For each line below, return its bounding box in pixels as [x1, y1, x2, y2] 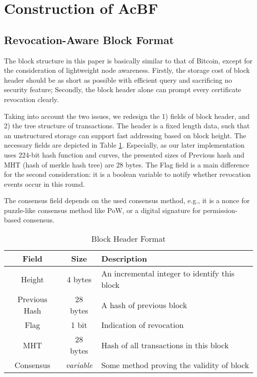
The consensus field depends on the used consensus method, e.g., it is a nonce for [4, 195, 250, 206]
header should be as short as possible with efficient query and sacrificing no [4, 74, 232, 85]
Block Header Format [91, 233, 166, 245]
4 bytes [67, 273, 91, 285]
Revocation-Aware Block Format [4, 32, 174, 47]
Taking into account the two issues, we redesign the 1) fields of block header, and [4, 110, 250, 121]
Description [101, 253, 147, 265]
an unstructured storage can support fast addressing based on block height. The [4, 130, 246, 140]
